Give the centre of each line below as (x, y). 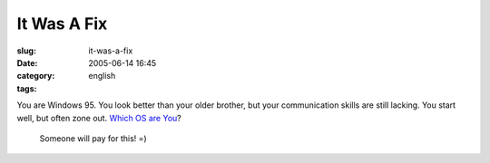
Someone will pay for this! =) (93, 138)
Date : (27, 62)
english (102, 76)
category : (36, 76)
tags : (27, 88)
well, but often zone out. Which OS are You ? (99, 118)
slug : (26, 51)
